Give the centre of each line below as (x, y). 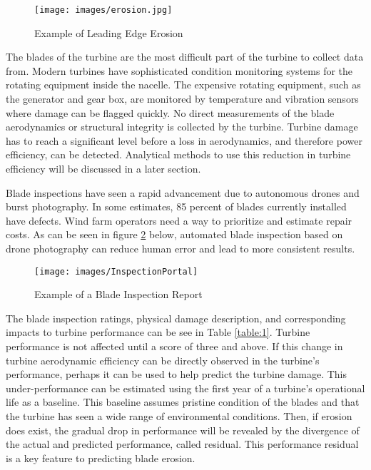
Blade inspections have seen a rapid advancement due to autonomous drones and (183, 192)
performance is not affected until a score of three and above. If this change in (174, 346)
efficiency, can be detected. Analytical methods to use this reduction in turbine (178, 154)
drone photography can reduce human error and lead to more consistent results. (181, 248)
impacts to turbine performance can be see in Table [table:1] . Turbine (158, 332)
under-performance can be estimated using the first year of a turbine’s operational (185, 388)
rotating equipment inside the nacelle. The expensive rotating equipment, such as (183, 85)
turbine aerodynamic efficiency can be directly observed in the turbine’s (163, 360)
